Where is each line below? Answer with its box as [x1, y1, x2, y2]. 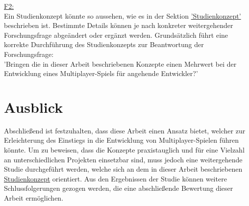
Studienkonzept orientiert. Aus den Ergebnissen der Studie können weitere [4, 173, 227, 183]
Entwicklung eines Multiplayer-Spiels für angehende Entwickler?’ [4, 68, 198, 78]
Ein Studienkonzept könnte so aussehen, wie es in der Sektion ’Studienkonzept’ [4, 10, 241, 21]
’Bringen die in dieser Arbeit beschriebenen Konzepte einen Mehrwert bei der [4, 58, 237, 69]
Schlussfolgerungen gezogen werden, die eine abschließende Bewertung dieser [4, 183, 233, 193]
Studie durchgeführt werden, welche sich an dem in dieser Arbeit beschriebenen [4, 164, 243, 174]
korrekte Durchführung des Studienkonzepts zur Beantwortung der [4, 39, 204, 50]
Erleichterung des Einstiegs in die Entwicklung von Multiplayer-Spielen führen [4, 135, 239, 145]
